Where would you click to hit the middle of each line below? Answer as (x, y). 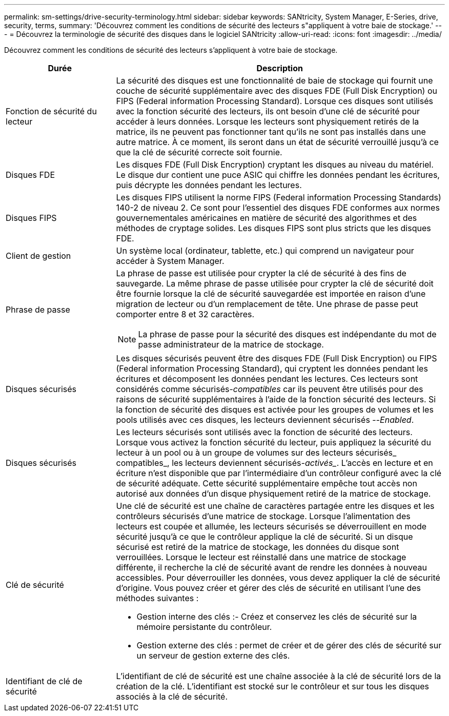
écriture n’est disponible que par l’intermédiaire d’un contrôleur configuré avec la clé (279, 473)
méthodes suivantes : (157, 598)
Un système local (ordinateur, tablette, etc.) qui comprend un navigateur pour (265, 251)
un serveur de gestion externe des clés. (213, 656)
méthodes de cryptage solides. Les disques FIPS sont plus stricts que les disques (273, 228)
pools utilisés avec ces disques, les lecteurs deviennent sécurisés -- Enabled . (265, 420)
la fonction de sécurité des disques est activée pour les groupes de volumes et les (275, 410)
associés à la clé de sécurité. (172, 697)
